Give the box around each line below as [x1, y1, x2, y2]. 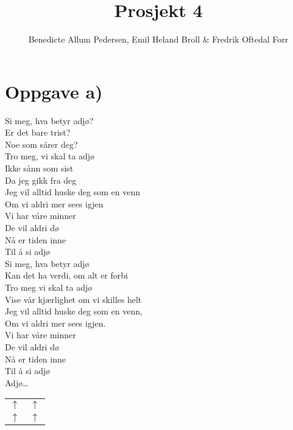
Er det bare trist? [5, 126, 71, 139]
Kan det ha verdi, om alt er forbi [5, 269, 128, 282]
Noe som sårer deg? [5, 137, 78, 150]
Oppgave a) [5, 78, 103, 103]
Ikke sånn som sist [5, 162, 74, 175]
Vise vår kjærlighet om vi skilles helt [5, 293, 142, 305]
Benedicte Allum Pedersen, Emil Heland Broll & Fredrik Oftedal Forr [28, 33, 289, 46]
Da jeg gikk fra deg [5, 173, 77, 186]
